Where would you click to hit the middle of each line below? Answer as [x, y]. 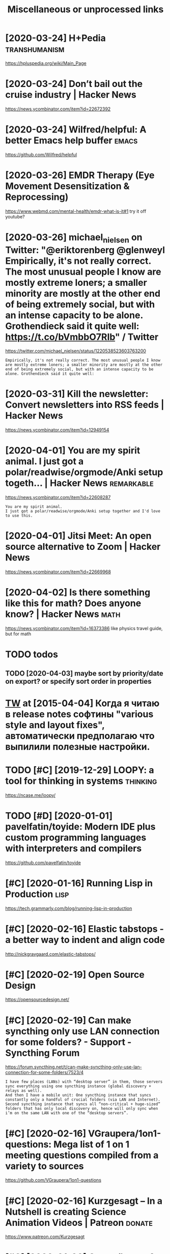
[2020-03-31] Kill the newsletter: [77, 394]
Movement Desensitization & [67, 186]
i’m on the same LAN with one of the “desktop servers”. [67, 1113]
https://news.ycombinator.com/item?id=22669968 [58, 572]
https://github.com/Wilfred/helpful [41, 154]
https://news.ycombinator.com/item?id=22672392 [58, 109]
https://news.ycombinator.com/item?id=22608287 [58, 498]
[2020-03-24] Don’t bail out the [74, 84]
